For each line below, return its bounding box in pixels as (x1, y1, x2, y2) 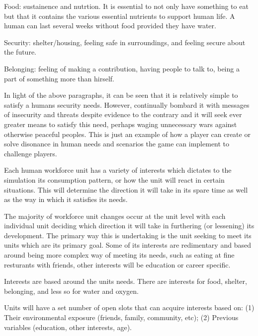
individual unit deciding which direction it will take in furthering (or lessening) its (4, 220, 255, 231)
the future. (4, 47, 37, 57)
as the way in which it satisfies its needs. (4, 194, 128, 204)
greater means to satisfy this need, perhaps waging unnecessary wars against (4, 119, 237, 129)
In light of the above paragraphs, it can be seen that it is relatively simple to (4, 90, 238, 100)
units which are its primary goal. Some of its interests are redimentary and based (4, 240, 251, 250)
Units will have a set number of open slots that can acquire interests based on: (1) (4, 302, 255, 313)
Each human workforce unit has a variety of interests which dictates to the (4, 165, 232, 175)
